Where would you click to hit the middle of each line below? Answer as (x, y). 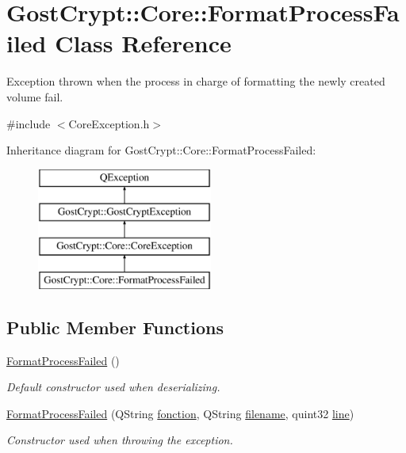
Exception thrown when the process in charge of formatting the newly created (196, 81)
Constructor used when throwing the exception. (120, 440)
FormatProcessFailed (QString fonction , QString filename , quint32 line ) (180, 413)
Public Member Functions (115, 327)
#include (29, 123)
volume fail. (35, 96)
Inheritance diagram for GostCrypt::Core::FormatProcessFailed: (161, 150)
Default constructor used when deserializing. (113, 387)
